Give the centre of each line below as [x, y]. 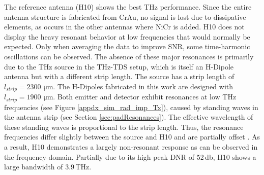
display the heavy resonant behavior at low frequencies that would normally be [127, 36]
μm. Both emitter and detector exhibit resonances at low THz [140, 97]
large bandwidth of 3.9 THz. [48, 167]
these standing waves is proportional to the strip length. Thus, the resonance [124, 127]
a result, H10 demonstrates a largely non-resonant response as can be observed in [131, 147]
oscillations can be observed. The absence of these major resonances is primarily [129, 56]
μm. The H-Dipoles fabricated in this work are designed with [138, 86]
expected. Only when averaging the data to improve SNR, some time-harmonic [127, 46]
